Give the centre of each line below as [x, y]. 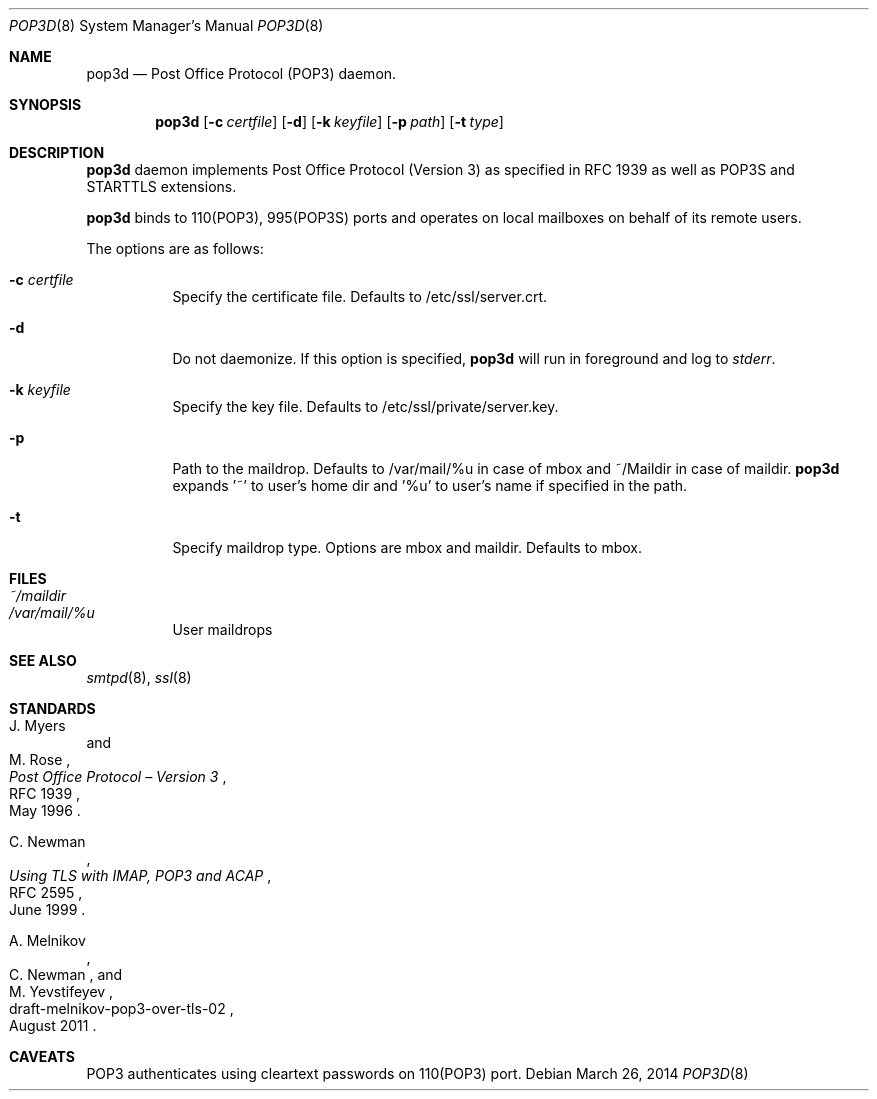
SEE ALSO [43, 660]
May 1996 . [45, 810]
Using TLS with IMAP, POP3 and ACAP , [140, 875]
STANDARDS [52, 708]
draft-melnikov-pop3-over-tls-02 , [121, 1008]
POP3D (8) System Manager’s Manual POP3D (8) [166, 25]
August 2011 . [53, 1025]
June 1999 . [47, 909]
